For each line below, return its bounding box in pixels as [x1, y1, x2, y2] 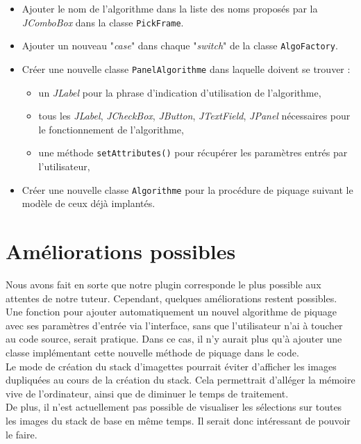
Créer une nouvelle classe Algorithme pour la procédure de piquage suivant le [22, 182, 353, 197]
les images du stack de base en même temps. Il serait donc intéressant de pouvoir [6, 413, 351, 427]
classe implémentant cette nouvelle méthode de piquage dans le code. [6, 345, 299, 359]
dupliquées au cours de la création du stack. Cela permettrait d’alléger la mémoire [6, 372, 355, 387]
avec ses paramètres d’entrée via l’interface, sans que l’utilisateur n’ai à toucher [6, 318, 343, 332]
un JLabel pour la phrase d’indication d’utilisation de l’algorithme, [38, 85, 321, 99]
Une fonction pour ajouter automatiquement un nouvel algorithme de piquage [6, 304, 337, 319]
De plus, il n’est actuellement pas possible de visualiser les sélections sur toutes [6, 400, 342, 414]
